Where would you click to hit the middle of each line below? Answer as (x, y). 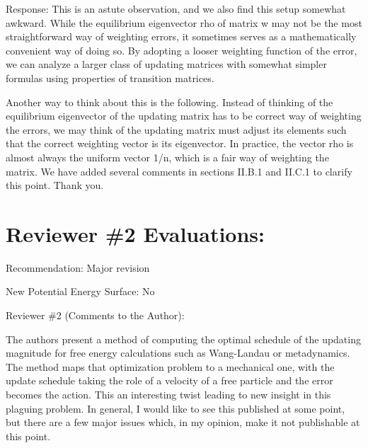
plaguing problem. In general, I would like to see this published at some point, (176, 408)
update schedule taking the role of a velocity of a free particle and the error (169, 380)
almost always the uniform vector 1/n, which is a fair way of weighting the (167, 157)
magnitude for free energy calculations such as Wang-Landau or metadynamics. (178, 353)
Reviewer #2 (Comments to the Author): (95, 315)
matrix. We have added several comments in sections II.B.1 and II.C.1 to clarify (179, 171)
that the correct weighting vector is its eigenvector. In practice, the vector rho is (180, 143)
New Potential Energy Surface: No (80, 291)
